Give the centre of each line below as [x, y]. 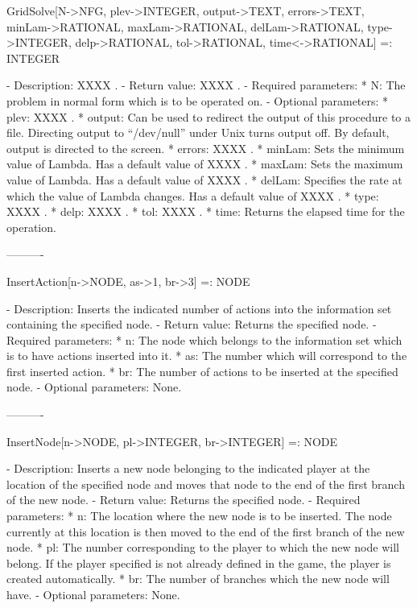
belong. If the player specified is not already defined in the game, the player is [199, 563]
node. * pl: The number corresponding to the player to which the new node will [203, 547]
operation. [31, 227]
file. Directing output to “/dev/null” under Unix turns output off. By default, [198, 132]
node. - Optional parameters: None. [94, 387]
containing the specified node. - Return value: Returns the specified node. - [192, 324]
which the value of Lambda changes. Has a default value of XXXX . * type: [193, 195]
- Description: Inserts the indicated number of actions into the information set [199, 308]
